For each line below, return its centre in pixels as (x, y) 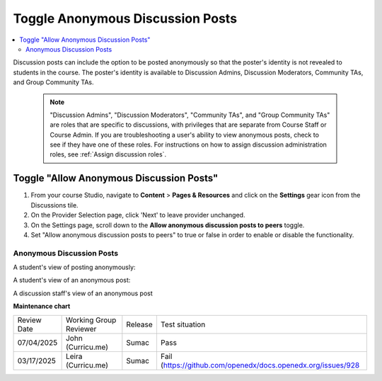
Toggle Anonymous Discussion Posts (125, 18)
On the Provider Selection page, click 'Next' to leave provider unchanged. (138, 215)
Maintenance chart (42, 306)
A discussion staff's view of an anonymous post (83, 293)
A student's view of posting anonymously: (74, 267)
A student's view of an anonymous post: (72, 280)
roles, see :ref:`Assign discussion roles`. (108, 154)
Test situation (183, 324)
